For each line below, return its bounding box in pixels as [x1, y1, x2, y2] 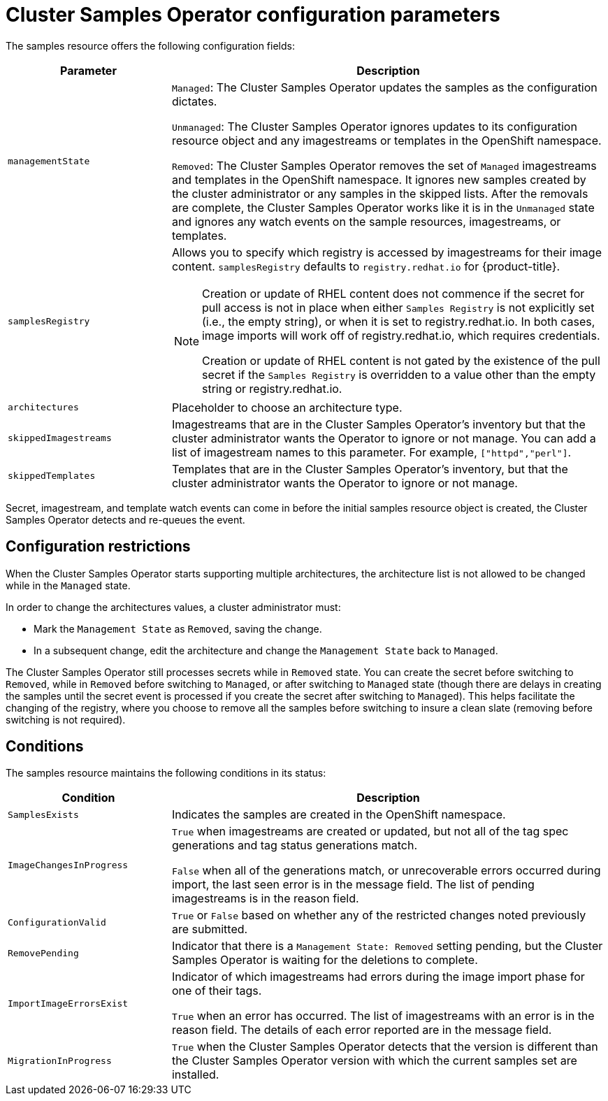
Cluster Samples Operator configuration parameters [6, 3, 500, 27]
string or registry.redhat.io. [201, 381, 342, 396]
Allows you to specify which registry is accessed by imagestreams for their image [171, 245, 602, 259]
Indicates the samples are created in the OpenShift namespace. [171, 807, 506, 822]
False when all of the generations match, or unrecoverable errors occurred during [171, 863, 601, 878]
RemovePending [8, 947, 79, 958]
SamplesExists [8, 809, 79, 820]
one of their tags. [171, 984, 262, 998]
